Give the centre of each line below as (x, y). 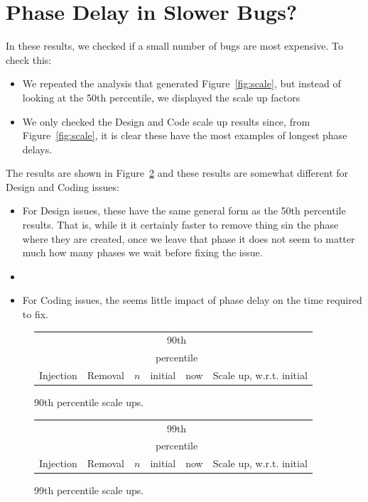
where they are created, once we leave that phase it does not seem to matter (189, 238)
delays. (37, 149)
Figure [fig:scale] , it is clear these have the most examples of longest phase (185, 135)
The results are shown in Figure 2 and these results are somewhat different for (177, 173)
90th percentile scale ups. (89, 402)
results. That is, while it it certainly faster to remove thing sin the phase (180, 225)
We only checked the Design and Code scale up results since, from (166, 121)
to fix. (35, 314)
